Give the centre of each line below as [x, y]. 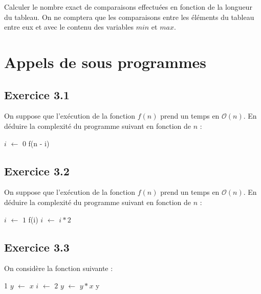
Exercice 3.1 [37, 94]
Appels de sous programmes [105, 62]
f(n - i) [39, 143]
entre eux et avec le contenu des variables [69, 27]
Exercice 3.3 [37, 247]
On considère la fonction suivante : [59, 268]
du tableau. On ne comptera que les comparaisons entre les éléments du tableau [129, 17]
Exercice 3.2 [37, 171]
